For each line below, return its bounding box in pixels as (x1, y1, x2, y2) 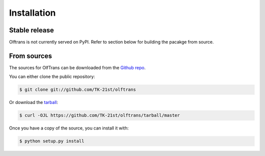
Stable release (9, 26, 54, 34)
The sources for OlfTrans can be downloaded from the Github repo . (9, 64, 146, 71)
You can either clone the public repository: (9, 74, 95, 79)
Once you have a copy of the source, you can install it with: (9, 125, 129, 131)
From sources (9, 52, 53, 60)
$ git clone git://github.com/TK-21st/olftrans (19, 87, 136, 93)
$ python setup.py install (19, 138, 84, 144)
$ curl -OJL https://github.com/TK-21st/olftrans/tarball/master (19, 113, 180, 118)
